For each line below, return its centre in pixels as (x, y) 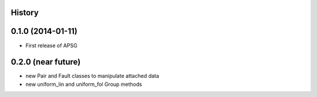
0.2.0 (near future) (46, 62)
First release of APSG (51, 45)
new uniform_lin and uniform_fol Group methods (84, 84)
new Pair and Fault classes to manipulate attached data (92, 76)
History (25, 13)
